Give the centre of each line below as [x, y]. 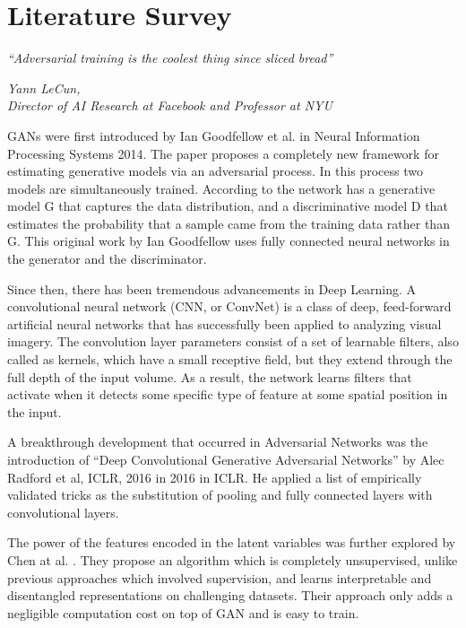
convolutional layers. [63, 512]
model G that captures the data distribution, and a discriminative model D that [228, 206]
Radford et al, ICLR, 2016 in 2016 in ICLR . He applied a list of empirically [215, 477]
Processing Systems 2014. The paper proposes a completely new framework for [223, 153]
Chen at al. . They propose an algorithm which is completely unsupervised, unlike [233, 559]
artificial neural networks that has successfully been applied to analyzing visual [224, 323]
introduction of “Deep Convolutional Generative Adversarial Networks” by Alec [226, 459]
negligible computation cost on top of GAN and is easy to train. [183, 612]
